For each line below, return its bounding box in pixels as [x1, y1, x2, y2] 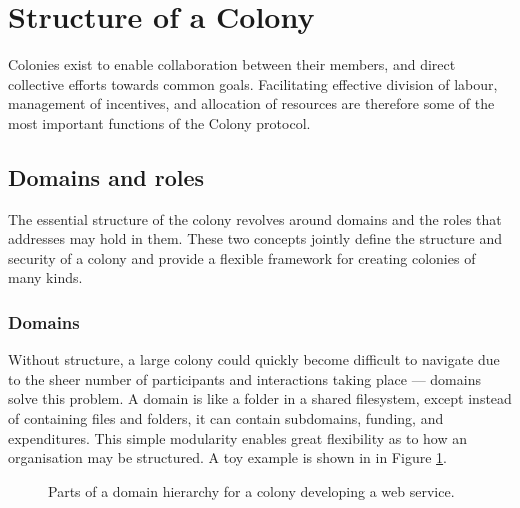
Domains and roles [8, 161, 205, 192]
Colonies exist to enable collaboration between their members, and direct [8, 54, 456, 75]
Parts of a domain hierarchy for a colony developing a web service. [48, 480, 455, 501]
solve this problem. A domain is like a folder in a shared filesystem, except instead [8, 388, 512, 409]
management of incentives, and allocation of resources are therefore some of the [8, 93, 495, 114]
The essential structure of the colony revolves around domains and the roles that [8, 208, 502, 229]
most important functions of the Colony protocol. [8, 112, 311, 133]
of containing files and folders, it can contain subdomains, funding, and [8, 408, 444, 429]
